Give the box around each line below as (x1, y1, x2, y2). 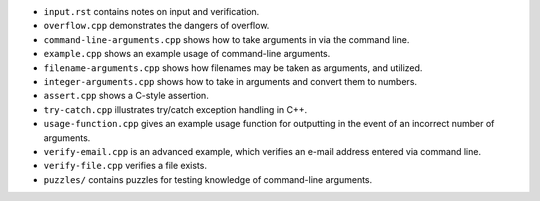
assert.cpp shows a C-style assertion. (43, 90, 209, 102)
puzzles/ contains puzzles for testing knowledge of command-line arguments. (43, 173, 373, 185)
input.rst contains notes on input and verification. (43, 6, 260, 17)
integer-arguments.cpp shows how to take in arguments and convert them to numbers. (43, 75, 418, 87)
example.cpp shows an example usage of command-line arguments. (43, 48, 331, 60)
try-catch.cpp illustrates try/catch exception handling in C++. (43, 103, 308, 115)
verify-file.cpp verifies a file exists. (43, 160, 207, 172)
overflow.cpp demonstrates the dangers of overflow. (43, 20, 270, 32)
